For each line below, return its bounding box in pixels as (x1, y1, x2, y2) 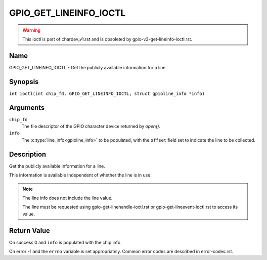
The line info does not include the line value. (22, 195, 113, 201)
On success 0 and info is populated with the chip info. (9, 239, 122, 245)
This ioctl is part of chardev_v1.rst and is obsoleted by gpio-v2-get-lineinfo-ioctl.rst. (22, 36, 193, 42)
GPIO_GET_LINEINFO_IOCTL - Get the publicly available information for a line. (9, 64, 167, 70)
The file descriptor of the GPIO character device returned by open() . (21, 124, 161, 130)
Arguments (9, 103, 45, 112)
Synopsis (9, 77, 39, 86)
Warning (22, 27, 41, 33)
